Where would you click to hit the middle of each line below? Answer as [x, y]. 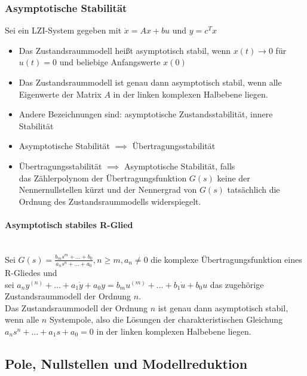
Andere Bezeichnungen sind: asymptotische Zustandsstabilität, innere [146, 114]
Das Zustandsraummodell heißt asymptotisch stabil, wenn [125, 50]
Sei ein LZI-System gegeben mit [63, 30]
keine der [234, 178]
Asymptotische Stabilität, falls [179, 166]
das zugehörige [237, 284]
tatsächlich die [254, 189]
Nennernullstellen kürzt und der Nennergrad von [108, 189]
